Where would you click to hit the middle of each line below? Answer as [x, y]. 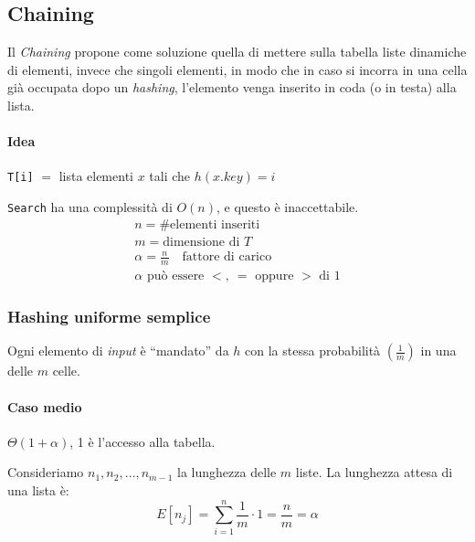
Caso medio [45, 406]
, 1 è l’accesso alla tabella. [142, 441]
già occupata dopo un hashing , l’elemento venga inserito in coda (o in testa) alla [232, 87]
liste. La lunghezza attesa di [374, 472]
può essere [175, 276]
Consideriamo [46, 472]
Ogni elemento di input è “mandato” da [118, 351]
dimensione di [201, 242]
